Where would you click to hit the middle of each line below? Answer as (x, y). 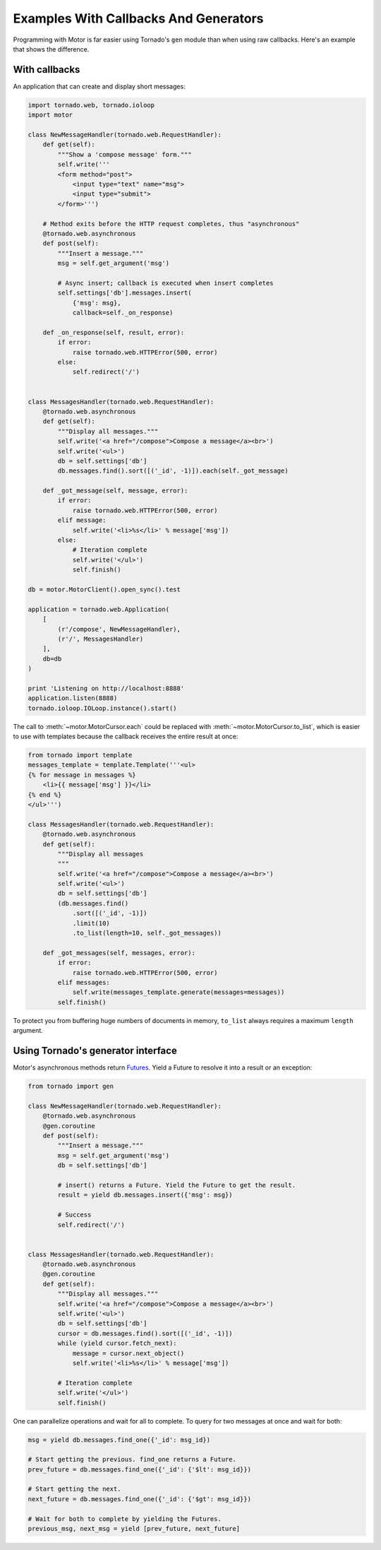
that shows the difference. (51, 49)
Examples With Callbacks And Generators (138, 18)
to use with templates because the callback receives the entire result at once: (126, 736)
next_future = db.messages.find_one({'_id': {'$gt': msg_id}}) (140, 1499)
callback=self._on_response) (123, 313)
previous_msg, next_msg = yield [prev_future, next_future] (134, 1529)
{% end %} (45, 794)
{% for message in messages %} (82, 775)
